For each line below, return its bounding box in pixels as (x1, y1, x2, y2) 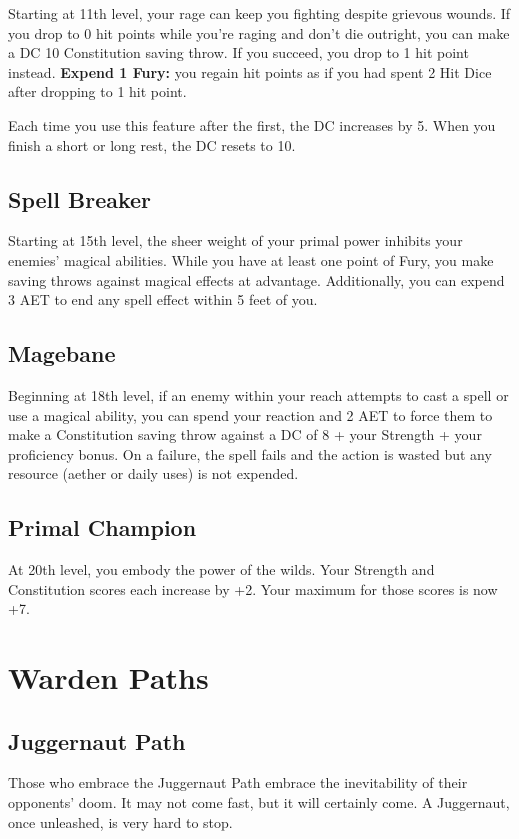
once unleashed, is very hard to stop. (8, 811, 233, 832)
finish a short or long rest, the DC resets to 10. (8, 134, 296, 155)
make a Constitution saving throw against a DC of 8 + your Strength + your (8, 424, 482, 445)
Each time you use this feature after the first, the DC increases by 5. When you (8, 114, 496, 135)
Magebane (8, 338, 116, 369)
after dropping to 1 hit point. (8, 81, 187, 102)
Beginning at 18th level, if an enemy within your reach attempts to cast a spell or (8, 384, 509, 405)
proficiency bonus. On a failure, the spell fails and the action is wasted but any (8, 443, 492, 464)
